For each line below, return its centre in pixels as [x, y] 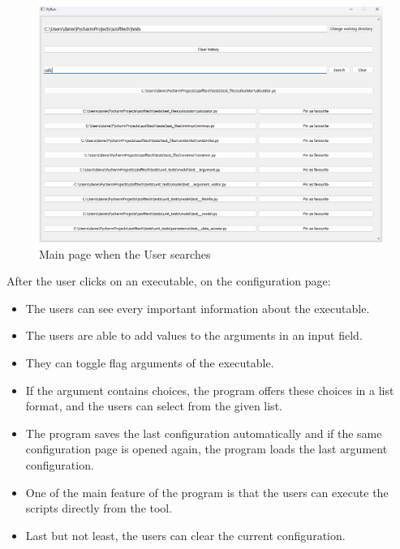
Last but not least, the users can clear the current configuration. [185, 535]
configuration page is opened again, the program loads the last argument [206, 449]
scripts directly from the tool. [99, 508]
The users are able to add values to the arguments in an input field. [194, 335]
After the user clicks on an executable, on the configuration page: [169, 281]
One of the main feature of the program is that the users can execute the [207, 492]
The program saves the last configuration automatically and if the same [204, 433]
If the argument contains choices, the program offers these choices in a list [210, 390]
